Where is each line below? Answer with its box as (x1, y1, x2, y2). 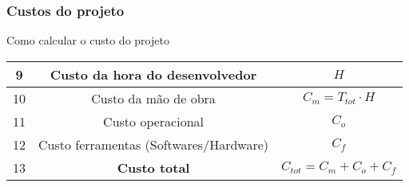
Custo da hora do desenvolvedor (50, 64, 257, 84)
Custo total (117, 158, 190, 177)
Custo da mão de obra (91, 88, 216, 107)
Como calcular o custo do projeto (6, 32, 169, 49)
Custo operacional (103, 111, 204, 131)
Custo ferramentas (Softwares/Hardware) (38, 134, 269, 154)
